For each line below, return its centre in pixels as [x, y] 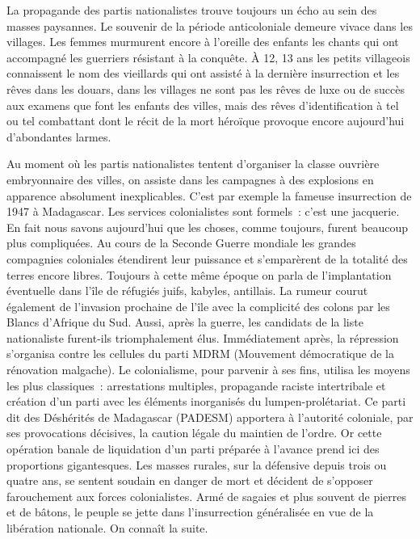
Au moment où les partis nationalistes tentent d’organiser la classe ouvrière [193, 164]
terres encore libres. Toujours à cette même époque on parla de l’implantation [199, 274]
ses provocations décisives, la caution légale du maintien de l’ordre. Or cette [194, 433]
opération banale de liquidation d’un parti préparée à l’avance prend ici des [193, 449]
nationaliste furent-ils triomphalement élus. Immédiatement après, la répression [203, 337]
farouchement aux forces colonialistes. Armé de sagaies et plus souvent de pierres [207, 496]
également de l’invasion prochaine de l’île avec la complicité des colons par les [198, 306]
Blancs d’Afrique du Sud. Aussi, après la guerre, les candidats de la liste [185, 322]
